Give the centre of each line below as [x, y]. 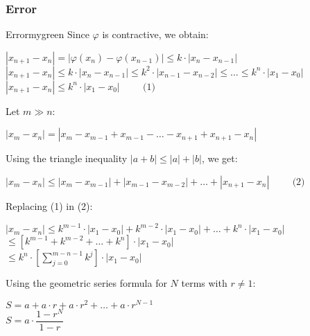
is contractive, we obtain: [155, 34]
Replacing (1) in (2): [49, 206]
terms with [204, 283]
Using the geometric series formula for [86, 283]
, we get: [219, 158]
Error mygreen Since [48, 34]
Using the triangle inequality [67, 158]
